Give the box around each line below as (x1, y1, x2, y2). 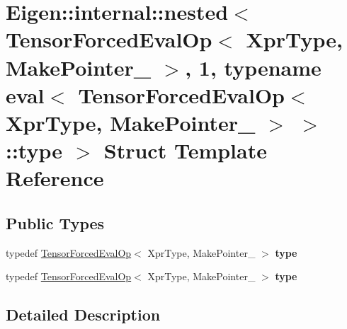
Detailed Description (6, 304, 161, 325)
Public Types (6, 212, 105, 233)
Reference (6, 163, 104, 192)
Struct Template (103, 136, 267, 165)
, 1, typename (185, 52, 322, 81)
